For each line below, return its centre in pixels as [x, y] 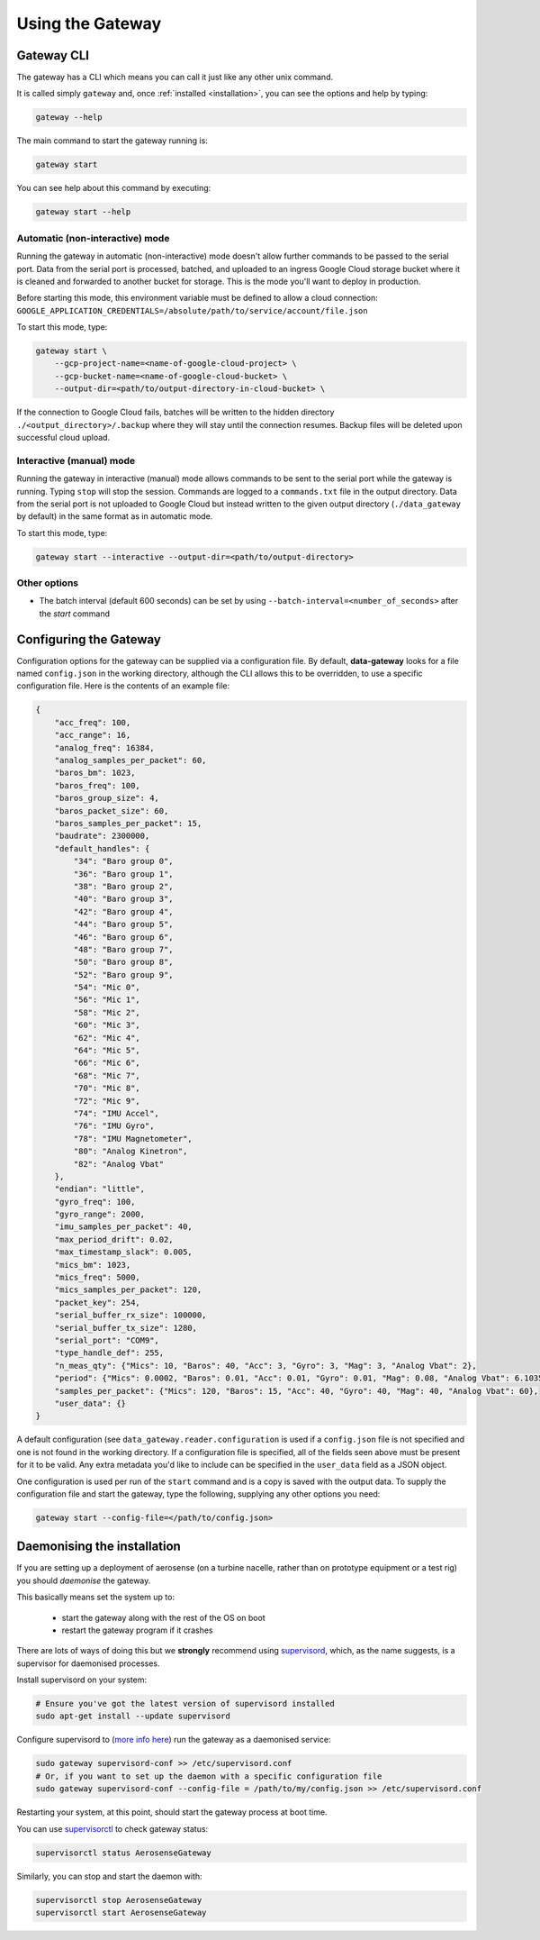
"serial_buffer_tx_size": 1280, [126, 1328]
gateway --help [69, 118]
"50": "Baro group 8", [124, 962]
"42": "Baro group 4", [124, 911]
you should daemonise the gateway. [84, 1580]
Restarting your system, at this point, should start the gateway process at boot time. [172, 1812]
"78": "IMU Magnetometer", [133, 1138]
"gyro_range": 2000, [100, 1215]
